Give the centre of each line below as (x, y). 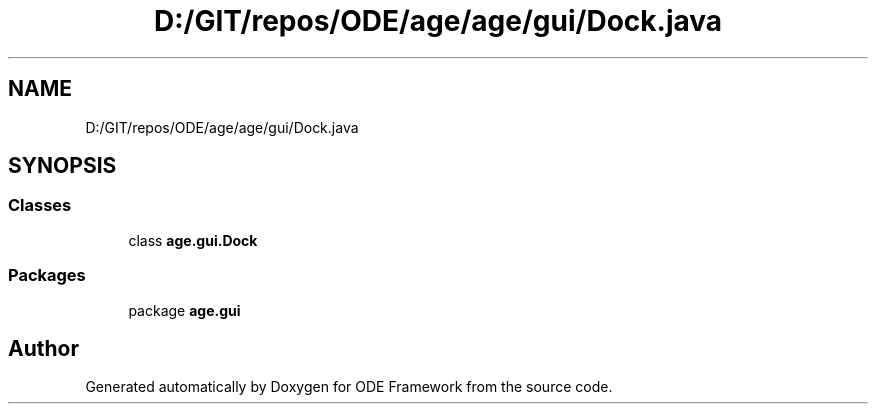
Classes (40, 205)
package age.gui (184, 310)
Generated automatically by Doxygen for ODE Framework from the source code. (349, 387)
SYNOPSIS (62, 166)
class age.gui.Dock (193, 240)
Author (43, 348)
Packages (47, 275)
